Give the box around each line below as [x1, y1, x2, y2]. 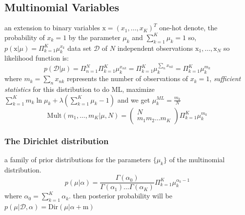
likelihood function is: [4, 53, 69, 63]
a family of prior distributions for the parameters [4, 154, 151, 164]
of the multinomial [169, 154, 225, 164]
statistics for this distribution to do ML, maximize [4, 84, 155, 94]
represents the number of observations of [66, 73, 188, 84]
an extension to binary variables [4, 22, 100, 33]
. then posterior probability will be [69, 191, 172, 201]
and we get [117, 94, 150, 105]
